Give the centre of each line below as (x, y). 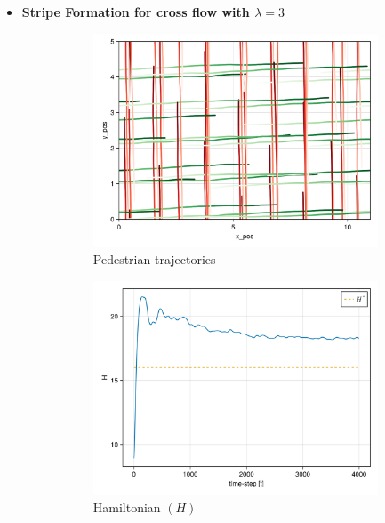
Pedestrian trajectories (154, 259)
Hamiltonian (127, 507)
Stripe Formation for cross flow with (136, 12)
